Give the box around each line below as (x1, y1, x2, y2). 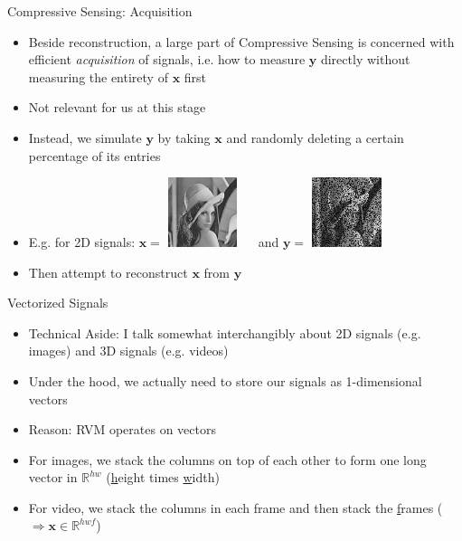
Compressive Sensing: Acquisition (7, 2, 193, 20)
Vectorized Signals (7, 293, 108, 312)
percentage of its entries (28, 146, 161, 165)
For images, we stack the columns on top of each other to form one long (28, 450, 427, 469)
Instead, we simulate (28, 128, 142, 147)
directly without (320, 50, 410, 69)
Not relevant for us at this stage (28, 98, 206, 117)
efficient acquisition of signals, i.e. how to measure (28, 50, 306, 69)
